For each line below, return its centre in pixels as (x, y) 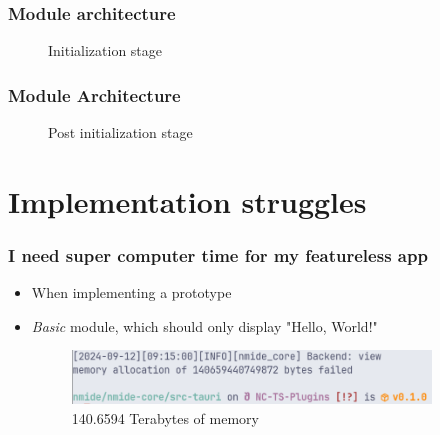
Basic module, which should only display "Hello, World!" (204, 325)
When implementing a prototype (131, 292)
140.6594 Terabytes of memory (165, 417)
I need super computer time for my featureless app (218, 254)
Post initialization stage (120, 132)
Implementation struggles (187, 200)
